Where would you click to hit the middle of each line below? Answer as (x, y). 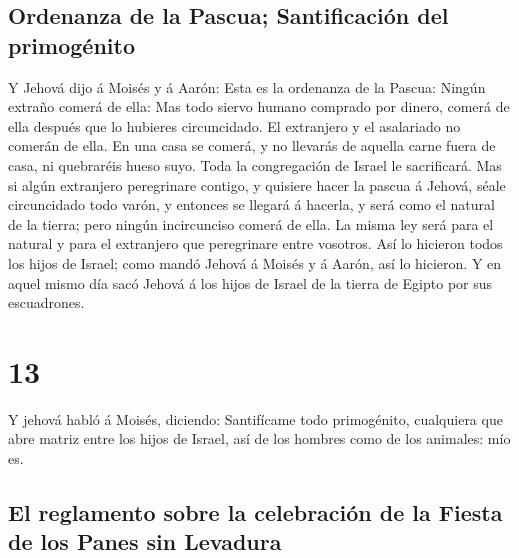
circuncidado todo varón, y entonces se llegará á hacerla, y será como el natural (251, 204)
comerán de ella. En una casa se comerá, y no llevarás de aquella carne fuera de (252, 145)
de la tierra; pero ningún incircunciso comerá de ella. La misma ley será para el (251, 223)
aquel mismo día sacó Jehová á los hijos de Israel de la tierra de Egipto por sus (250, 282)
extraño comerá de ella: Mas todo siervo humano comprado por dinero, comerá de (259, 106)
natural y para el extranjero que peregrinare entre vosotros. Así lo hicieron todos (255, 243)
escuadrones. (46, 302)
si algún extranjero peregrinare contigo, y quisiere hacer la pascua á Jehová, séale (257, 184)
